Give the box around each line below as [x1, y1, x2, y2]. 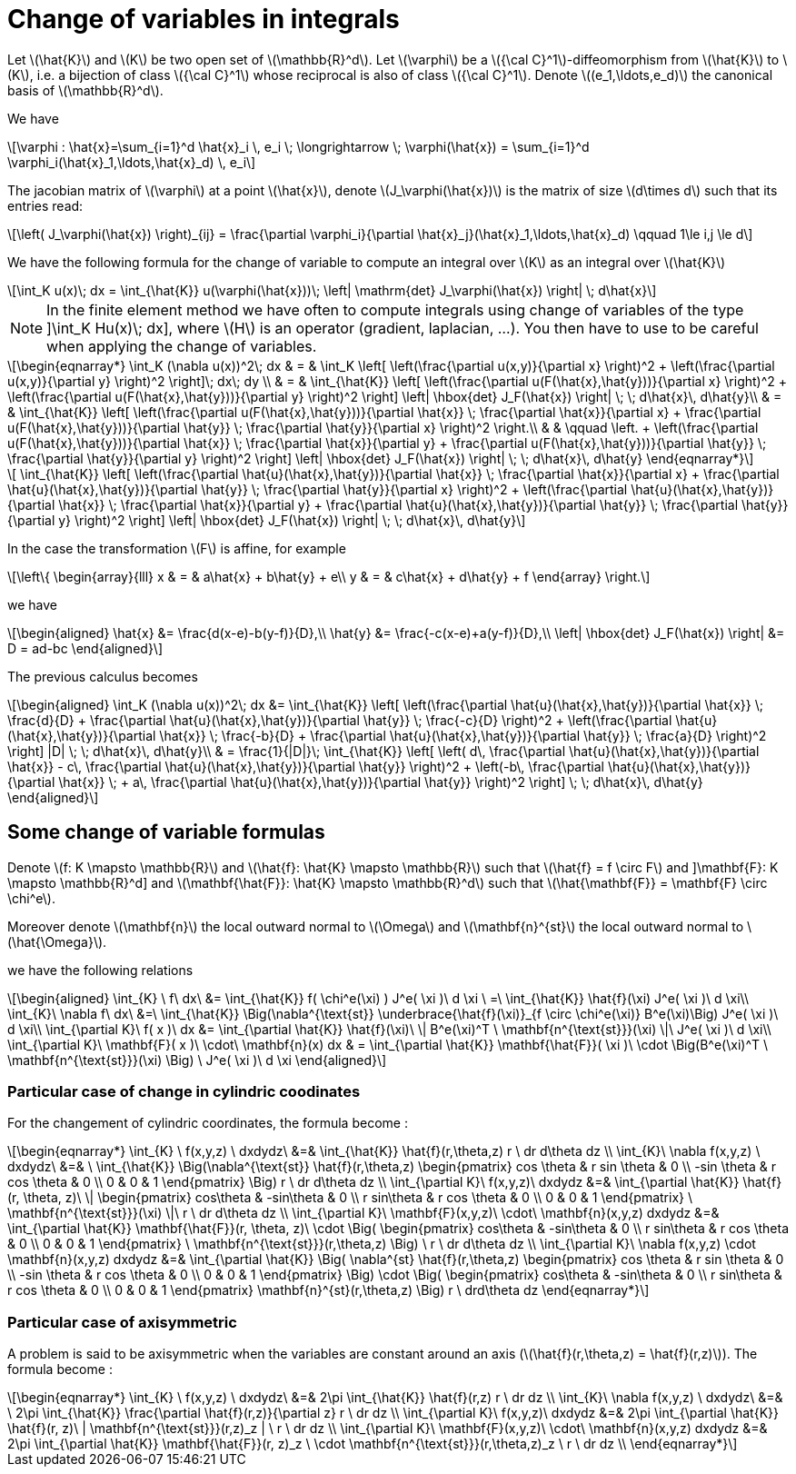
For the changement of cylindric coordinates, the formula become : [7, 1115, 408, 1131]
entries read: [7, 197, 84, 214]
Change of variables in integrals [7, 4, 400, 35]
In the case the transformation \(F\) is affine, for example [7, 540, 346, 556]
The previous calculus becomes [7, 668, 198, 684]
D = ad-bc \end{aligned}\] [7, 640, 163, 656]
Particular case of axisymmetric [7, 1312, 237, 1331]
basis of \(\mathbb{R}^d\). [7, 82, 164, 98]
